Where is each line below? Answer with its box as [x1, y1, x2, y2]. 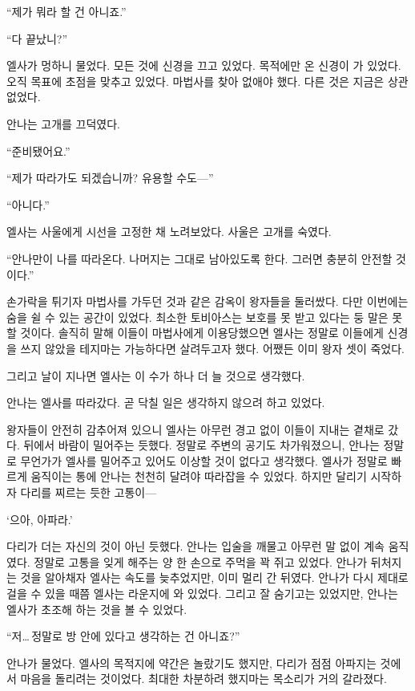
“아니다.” [6, 196, 50, 213]
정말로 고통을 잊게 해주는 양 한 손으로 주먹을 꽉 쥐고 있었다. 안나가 [34, 553, 368, 570]
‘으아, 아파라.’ [6, 510, 73, 527]
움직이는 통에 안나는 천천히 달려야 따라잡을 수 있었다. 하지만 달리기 [30, 468, 367, 485]
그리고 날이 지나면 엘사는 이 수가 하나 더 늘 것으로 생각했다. [6, 367, 305, 384]
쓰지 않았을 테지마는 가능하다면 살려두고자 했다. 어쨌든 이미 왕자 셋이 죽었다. [20, 339, 405, 356]
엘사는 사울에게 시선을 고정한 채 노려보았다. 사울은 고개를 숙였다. [6, 223, 332, 240]
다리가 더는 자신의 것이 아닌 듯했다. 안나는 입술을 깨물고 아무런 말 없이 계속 [6, 538, 385, 555]
